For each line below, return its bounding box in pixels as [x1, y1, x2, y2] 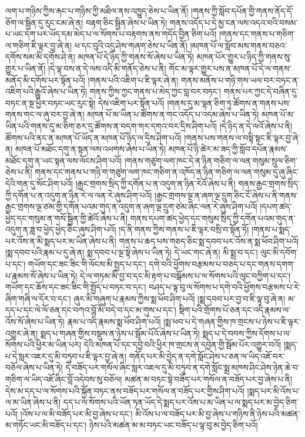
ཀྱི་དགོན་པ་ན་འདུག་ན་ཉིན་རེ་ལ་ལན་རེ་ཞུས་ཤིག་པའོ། [5, 189, 152, 201]
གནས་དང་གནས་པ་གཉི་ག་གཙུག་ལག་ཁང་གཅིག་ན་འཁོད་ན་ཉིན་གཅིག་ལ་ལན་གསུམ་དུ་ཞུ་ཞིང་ [35, 166, 299, 178]
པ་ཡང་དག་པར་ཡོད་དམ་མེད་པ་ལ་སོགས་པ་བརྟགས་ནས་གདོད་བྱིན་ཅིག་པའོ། [5, 28, 217, 40]
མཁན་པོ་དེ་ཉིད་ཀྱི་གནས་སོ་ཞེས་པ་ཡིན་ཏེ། [78, 51, 194, 63]
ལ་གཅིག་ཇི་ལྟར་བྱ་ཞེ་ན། [5, 39, 72, 51]
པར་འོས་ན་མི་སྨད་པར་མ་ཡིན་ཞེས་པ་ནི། [5, 234, 116, 247]
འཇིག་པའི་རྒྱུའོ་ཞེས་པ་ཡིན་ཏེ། [5, 85, 87, 98]
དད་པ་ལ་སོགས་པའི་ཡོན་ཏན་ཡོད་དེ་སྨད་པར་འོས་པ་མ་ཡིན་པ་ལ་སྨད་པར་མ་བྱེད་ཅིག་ [63, 396, 299, 408]
